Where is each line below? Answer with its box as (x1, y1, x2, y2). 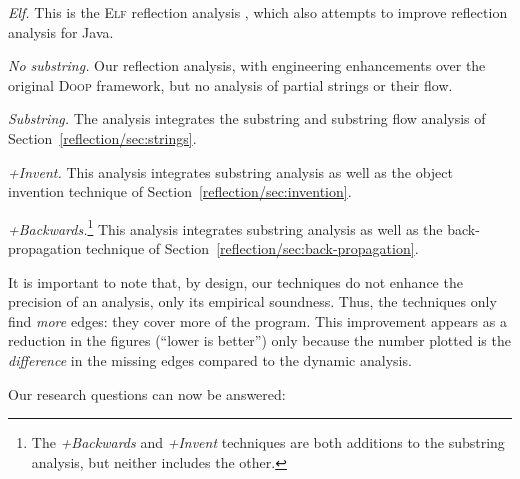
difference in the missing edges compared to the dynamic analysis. (8, 349, 412, 370)
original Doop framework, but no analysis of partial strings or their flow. (8, 74, 453, 95)
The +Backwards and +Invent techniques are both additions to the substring (31, 432, 505, 453)
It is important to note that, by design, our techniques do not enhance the (8, 271, 463, 292)
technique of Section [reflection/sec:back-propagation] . (85, 238, 419, 258)
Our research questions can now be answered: (8, 383, 286, 404)
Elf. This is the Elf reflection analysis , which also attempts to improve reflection (8, 2, 508, 22)
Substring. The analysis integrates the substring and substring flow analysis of (8, 108, 486, 129)
